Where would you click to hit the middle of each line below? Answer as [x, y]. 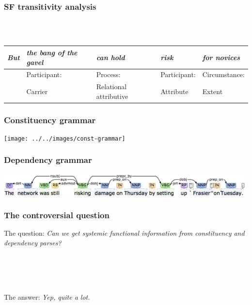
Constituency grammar [50, 120]
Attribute [174, 91]
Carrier [37, 91]
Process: [108, 74]
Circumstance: [223, 74]
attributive [112, 96]
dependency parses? [33, 242]
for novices [221, 57]
